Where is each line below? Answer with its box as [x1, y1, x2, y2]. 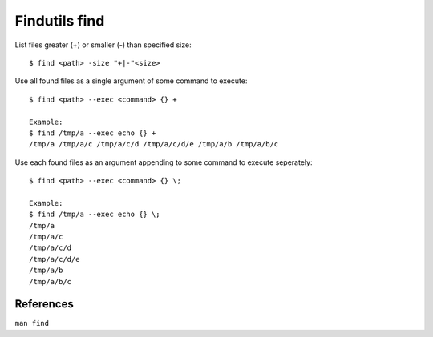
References [14, 297, 74, 311]
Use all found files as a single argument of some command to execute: [14, 76, 248, 86]
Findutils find [14, 12, 105, 30]
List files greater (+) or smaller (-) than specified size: [14, 40, 192, 50]
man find [14, 319, 50, 328]
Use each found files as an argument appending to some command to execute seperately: [14, 157, 313, 167]
